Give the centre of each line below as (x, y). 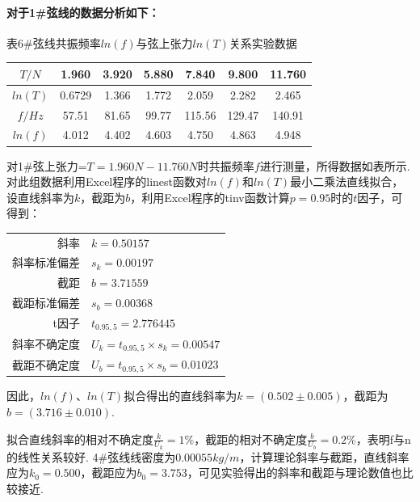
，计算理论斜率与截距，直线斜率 (324, 456)
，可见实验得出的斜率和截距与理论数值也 (294, 472)
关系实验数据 (263, 42)
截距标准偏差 (46, 303)
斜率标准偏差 (46, 262)
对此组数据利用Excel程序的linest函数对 (107, 181)
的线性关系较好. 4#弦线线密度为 (91, 456)
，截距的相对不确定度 (251, 439)
